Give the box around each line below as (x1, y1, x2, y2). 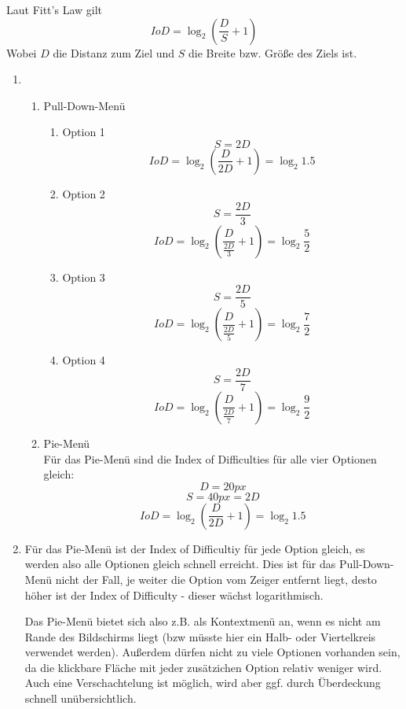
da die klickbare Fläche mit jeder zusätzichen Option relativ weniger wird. (24, 659, 382, 675)
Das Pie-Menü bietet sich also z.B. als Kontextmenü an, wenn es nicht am (24, 613, 381, 630)
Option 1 (62, 124, 105, 140)
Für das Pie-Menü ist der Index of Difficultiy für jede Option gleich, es (24, 540, 365, 556)
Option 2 (62, 185, 105, 201)
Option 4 (62, 352, 105, 368)
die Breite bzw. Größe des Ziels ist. (188, 44, 357, 61)
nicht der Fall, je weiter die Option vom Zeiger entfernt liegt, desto (55, 571, 377, 587)
